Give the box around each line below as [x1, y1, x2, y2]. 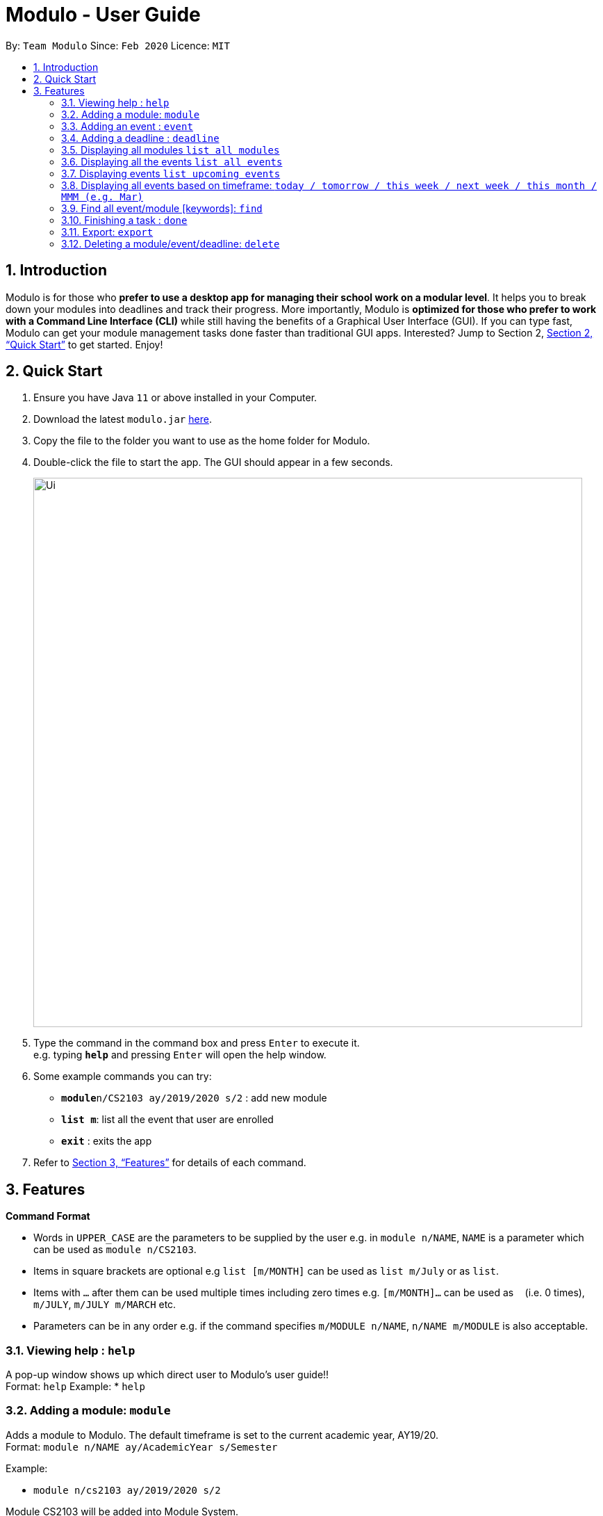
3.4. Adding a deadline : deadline [61, 131, 220, 144]
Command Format [6, 1210, 90, 1223]
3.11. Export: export [61, 225, 154, 238]
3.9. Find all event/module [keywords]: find [61, 202, 263, 214]
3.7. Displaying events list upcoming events [61, 167, 281, 179]
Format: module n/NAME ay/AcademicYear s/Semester [6, 1440, 278, 1453]
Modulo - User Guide [6, 3, 201, 26]
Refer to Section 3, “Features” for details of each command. [33, 1156, 306, 1169]
